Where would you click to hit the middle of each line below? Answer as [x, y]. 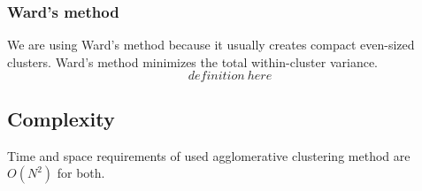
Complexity [61, 118]
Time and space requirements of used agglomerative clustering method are [209, 155]
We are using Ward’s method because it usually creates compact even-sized [211, 45]
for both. [81, 173]
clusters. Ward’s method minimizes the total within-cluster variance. [192, 61]
